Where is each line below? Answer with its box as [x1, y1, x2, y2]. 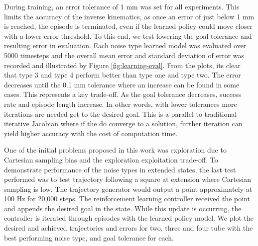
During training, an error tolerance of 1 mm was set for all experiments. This [4, 1, 240, 11]
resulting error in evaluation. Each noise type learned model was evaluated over [4, 40, 247, 51]
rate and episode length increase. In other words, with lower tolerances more [4, 98, 237, 109]
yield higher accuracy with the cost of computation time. [4, 128, 178, 138]
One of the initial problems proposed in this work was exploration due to [4, 145, 227, 155]
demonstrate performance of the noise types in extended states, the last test [4, 164, 236, 174]
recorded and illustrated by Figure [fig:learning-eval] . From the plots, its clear [4, 60, 241, 70]
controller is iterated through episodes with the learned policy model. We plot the [4, 213, 254, 223]
